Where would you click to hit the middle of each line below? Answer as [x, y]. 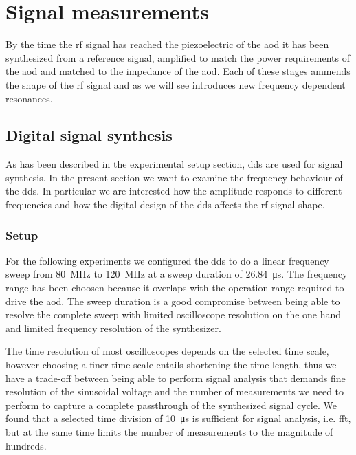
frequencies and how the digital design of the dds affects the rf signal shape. [165, 204]
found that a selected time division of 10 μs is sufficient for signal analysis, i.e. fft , [178, 418]
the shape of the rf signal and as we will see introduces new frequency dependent [176, 84]
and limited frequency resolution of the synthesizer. [113, 328]
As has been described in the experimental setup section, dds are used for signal [174, 164]
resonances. [29, 98]
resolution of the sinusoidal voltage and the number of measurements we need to [175, 391]
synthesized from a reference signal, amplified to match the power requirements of [178, 57]
